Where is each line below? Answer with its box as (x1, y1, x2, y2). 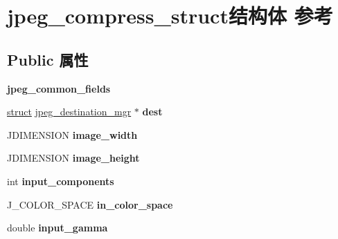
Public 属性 (7, 48, 89, 70)
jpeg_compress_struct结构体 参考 (7, 1, 333, 30)
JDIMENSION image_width (7, 127, 138, 142)
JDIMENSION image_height (7, 151, 140, 165)
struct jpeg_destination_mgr (7, 104, 132, 119)
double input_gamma (7, 220, 108, 235)
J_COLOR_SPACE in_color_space (7, 197, 173, 211)
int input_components (7, 173, 114, 188)
